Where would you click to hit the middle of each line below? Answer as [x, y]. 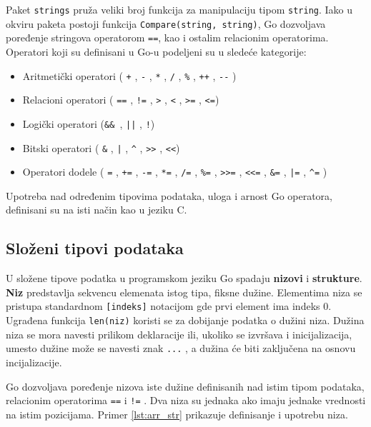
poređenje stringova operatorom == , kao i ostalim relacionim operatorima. [167, 37]
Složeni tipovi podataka [95, 248]
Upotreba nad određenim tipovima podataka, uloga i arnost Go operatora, [169, 195]
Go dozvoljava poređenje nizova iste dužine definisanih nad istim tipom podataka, [185, 386]
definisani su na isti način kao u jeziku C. [97, 210]
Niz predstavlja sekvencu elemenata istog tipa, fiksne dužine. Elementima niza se [184, 292]
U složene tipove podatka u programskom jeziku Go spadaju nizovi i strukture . [184, 278]
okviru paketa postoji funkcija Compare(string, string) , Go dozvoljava [166, 23]
